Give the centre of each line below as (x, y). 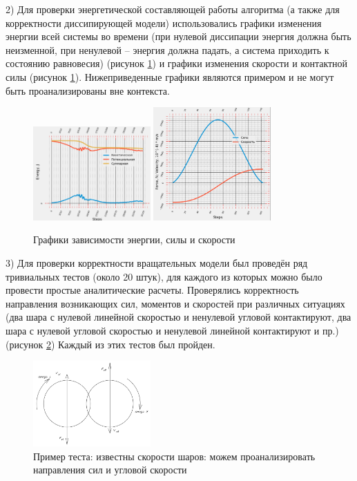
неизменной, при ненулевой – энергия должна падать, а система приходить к (167, 49)
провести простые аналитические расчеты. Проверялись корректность (152, 290)
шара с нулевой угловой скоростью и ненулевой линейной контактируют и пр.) (172, 331)
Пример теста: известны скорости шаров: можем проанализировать (174, 456)
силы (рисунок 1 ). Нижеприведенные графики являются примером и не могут (170, 76)
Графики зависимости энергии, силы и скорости (134, 239)
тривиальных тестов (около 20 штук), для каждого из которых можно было (164, 276)
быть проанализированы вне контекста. (88, 90)
